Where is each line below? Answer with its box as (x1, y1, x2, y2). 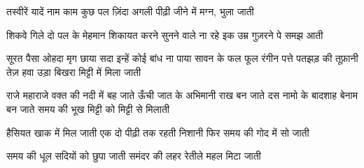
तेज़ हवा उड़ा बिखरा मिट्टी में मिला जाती (6, 64, 141, 79)
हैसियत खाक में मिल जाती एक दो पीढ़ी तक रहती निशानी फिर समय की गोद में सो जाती (6, 125, 309, 139)
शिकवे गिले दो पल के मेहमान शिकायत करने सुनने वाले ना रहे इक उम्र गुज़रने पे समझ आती (6, 27, 323, 42)
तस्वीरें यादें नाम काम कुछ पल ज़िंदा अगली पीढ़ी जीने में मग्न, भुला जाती (6, 4, 254, 18)
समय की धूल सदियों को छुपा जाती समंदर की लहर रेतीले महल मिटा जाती (6, 148, 261, 163)
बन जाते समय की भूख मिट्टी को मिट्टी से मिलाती (6, 101, 170, 116)
